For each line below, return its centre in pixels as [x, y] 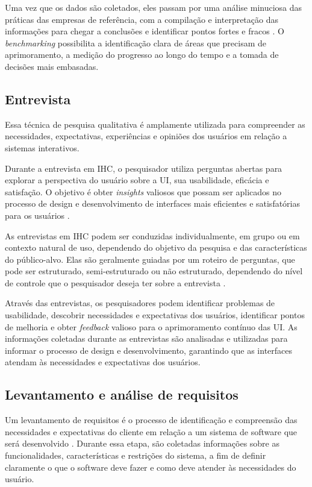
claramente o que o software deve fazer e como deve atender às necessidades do [151, 467]
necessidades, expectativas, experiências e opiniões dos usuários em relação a [146, 136]
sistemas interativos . [42, 147]
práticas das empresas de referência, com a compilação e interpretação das [142, 19]
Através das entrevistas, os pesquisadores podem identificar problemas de [140, 303]
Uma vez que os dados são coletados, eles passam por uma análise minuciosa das [154, 7]
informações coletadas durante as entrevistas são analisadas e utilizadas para [146, 338]
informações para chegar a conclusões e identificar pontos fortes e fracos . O [145, 31]
